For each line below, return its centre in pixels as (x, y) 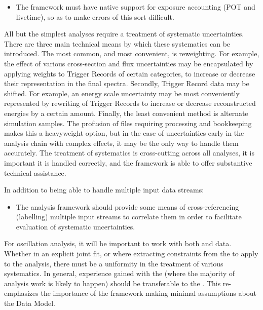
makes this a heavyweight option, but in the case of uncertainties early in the (124, 133)
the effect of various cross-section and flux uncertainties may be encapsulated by (129, 63)
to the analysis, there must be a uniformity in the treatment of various (114, 263)
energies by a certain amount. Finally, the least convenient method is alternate (126, 113)
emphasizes (21, 293)
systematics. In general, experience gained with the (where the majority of (119, 273)
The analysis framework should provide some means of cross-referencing (127, 206)
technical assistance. (35, 172)
